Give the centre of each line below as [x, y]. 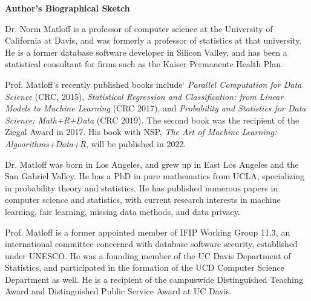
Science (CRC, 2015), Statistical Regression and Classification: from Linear [144, 96]
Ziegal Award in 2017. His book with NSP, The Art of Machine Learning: [141, 132]
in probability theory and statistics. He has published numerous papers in [142, 187]
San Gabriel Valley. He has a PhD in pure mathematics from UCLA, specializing [155, 176]
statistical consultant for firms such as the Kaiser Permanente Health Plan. [144, 64]
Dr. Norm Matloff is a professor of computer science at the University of [139, 28]
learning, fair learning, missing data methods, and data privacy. [123, 211]
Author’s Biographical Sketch [67, 8]
